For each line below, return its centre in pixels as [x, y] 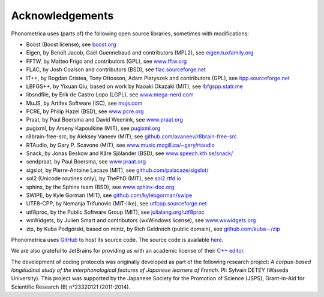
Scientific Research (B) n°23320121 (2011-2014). [71, 287]
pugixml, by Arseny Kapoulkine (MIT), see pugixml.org [93, 128]
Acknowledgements [62, 16]
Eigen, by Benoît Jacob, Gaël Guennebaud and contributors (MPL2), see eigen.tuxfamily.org [140, 53]
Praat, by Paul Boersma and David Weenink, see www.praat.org [104, 120]
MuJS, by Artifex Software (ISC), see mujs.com [84, 103]
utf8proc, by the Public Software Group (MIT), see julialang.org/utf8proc [115, 212]
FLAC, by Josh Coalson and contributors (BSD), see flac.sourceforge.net [116, 69]
